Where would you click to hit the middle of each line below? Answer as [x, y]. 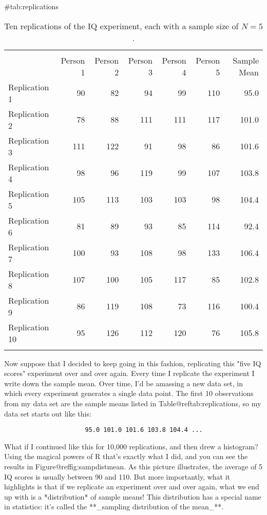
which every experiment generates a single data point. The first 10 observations [129, 393]
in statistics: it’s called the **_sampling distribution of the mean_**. [114, 507]
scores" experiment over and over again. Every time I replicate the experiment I [129, 373]
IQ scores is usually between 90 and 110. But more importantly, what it [117, 476]
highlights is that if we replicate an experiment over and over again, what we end [132, 487]
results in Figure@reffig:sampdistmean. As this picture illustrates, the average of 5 [133, 466]
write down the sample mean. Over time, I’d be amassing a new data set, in [124, 383]
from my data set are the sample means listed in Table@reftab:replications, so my [133, 403]
